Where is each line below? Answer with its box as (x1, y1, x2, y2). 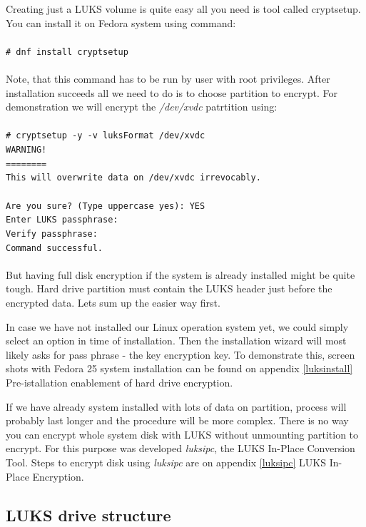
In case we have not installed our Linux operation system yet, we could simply (6, 319, 349, 334)
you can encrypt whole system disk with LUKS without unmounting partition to (6, 426, 359, 441)
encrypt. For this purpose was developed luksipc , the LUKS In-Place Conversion (6, 441, 355, 456)
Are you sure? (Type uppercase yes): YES (6, 200, 205, 211)
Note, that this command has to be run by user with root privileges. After (6, 71, 330, 86)
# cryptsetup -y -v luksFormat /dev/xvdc (6, 131, 205, 141)
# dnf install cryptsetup (6, 46, 128, 57)
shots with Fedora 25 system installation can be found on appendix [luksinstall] (6, 361, 353, 376)
